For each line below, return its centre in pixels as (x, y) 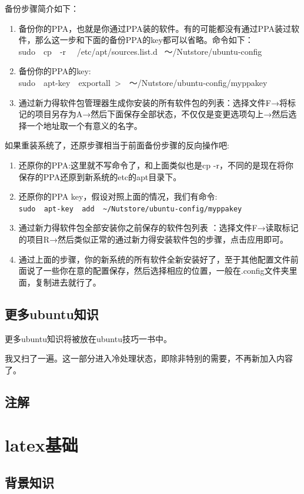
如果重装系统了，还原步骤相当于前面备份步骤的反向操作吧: (117, 145)
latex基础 (41, 445)
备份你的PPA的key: (55, 71)
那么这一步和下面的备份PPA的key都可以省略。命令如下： (144, 40)
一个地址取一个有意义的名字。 (84, 125)
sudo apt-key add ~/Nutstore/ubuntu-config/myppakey (130, 209)
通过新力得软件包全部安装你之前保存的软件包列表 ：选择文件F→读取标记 (158, 228)
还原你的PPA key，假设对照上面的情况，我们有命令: (118, 196)
